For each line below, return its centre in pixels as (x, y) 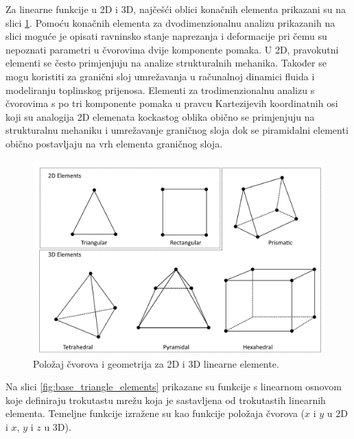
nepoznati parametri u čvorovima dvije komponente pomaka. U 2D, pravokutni (172, 49)
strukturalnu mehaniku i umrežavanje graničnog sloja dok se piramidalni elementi (177, 130)
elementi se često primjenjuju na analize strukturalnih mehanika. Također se (166, 63)
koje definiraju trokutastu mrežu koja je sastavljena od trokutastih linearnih (166, 400)
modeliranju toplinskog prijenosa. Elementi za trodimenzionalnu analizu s (160, 90)
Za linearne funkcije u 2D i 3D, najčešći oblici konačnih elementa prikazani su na (176, 9)
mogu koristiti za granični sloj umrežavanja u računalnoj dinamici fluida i (160, 76)
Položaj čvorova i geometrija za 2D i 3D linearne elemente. (156, 363)
